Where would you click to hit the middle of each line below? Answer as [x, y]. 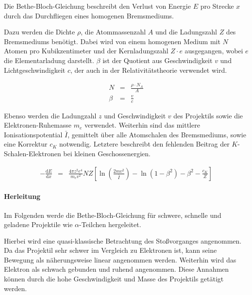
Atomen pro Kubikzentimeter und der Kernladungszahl [86, 51]
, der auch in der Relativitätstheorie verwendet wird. [149, 70]
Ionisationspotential [33, 134]
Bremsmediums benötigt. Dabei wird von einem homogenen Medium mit [112, 41]
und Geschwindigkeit [135, 115]
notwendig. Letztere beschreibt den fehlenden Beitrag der [144, 144]
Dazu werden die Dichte [40, 32]
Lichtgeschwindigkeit [35, 70]
